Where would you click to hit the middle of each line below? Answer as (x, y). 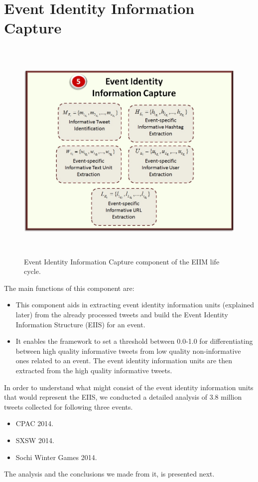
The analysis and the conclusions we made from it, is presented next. (109, 474)
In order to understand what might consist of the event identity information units (129, 387)
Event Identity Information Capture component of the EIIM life (122, 261)
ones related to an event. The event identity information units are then (124, 361)
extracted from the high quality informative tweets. (94, 370)
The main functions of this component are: (69, 288)
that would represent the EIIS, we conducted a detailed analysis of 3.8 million (123, 397)
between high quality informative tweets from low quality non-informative (128, 351)
